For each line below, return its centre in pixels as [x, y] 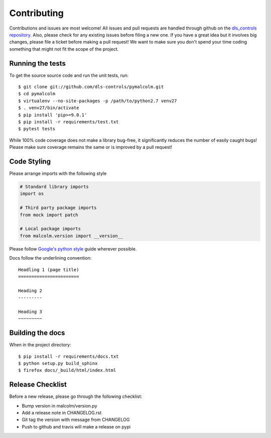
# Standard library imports [54, 187]
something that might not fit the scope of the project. [64, 49]
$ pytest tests [37, 129]
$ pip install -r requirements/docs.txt [69, 356]
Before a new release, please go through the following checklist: [76, 396]
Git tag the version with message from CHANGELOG [76, 420]
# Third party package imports [58, 208]
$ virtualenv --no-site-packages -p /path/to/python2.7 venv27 [98, 101]
